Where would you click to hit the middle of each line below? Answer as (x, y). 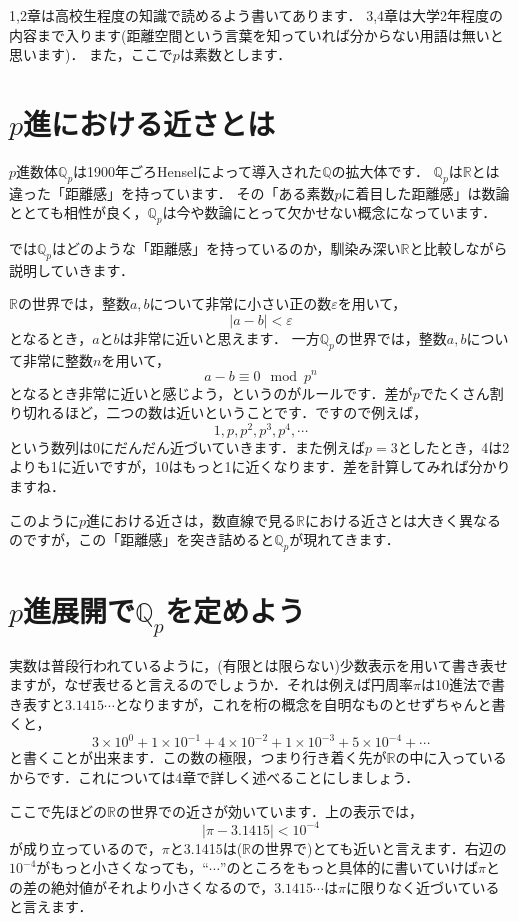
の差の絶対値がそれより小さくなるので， (142, 886)
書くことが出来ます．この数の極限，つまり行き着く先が (204, 757)
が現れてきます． (344, 539)
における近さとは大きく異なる (403, 519)
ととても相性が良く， (78, 212)
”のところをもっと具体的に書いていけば (349, 867)
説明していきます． (72, 269)
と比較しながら (458, 248)
